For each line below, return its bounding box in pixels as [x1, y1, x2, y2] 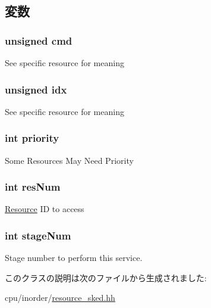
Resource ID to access [5, 203, 84, 215]
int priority [5, 130, 59, 145]
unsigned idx [5, 82, 67, 97]
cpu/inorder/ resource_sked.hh [5, 291, 115, 304]
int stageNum [5, 228, 71, 242]
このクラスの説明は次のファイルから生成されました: [5, 271, 207, 284]
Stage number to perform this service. [5, 251, 143, 264]
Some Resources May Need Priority [5, 154, 134, 166]
